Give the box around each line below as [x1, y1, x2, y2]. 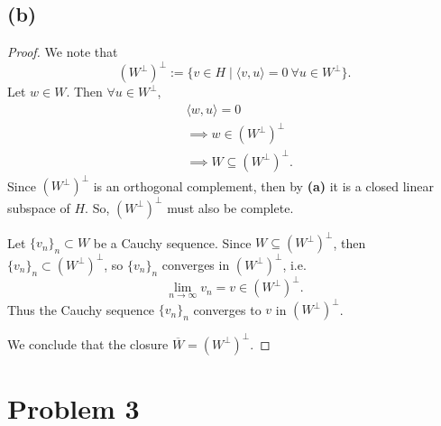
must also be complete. [167, 198, 294, 217]
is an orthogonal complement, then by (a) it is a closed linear [93, 176, 434, 195]
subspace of [7, 198, 70, 217]
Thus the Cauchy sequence [7, 300, 155, 319]
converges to [193, 300, 262, 319]
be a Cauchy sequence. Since [93, 233, 252, 252]
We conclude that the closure [7, 334, 169, 353]
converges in [161, 255, 230, 273]
